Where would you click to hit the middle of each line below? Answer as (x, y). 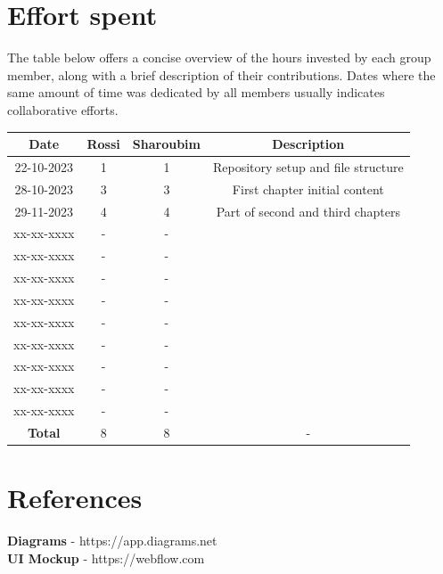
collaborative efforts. (63, 109)
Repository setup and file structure (308, 166)
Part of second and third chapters (308, 211)
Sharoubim (166, 143)
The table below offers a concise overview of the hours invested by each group (219, 57)
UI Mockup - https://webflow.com (106, 558)
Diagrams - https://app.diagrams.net (112, 541)
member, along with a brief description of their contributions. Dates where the (221, 74)
